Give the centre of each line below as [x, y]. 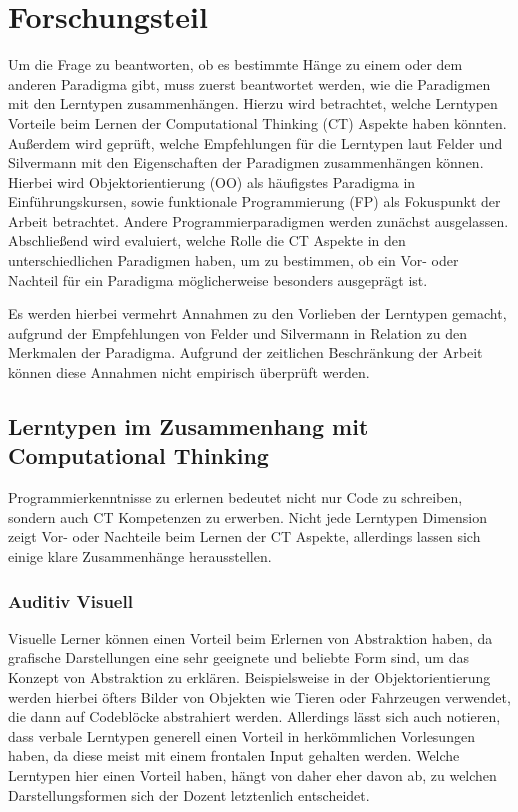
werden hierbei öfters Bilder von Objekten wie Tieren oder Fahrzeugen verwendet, [259, 696]
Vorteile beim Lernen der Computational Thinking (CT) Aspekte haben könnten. [257, 122]
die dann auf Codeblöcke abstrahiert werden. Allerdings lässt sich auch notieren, [254, 716]
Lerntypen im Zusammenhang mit [188, 426]
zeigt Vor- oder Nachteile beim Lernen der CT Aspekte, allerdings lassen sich [244, 536]
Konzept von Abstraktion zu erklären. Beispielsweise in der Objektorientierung [249, 677]
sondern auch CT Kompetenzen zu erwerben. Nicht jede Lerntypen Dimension [248, 516]
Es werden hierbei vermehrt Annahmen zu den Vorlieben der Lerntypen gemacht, [257, 313]
